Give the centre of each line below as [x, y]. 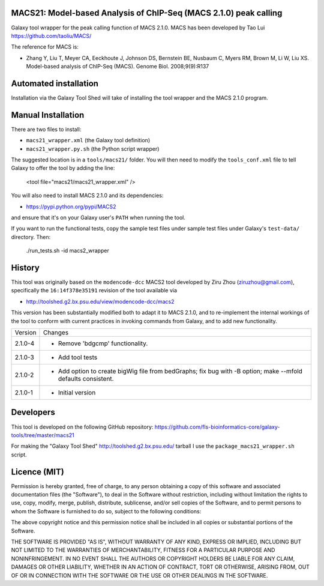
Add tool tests [78, 357]
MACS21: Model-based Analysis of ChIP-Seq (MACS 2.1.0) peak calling [147, 13]
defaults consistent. [86, 379]
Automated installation [55, 83]
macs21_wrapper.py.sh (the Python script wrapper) [93, 149]
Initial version [77, 393]
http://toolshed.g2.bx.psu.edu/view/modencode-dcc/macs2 [100, 301]
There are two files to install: [46, 129]
